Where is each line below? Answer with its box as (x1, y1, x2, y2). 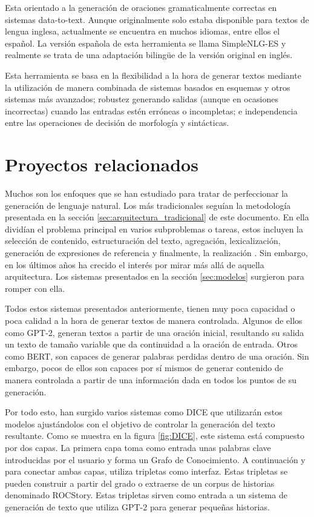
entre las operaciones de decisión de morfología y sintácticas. (5, 116, 229, 129)
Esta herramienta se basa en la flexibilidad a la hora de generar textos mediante (5, 68, 301, 81)
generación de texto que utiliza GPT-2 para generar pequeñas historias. (5, 500, 270, 513)
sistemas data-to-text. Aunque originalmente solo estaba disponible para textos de (5, 13, 309, 25)
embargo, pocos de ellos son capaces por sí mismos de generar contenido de (5, 361, 283, 374)
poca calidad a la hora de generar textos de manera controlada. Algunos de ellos (5, 314, 303, 326)
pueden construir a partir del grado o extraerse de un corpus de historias (5, 476, 275, 489)
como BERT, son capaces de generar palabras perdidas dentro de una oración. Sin (5, 349, 309, 362)
